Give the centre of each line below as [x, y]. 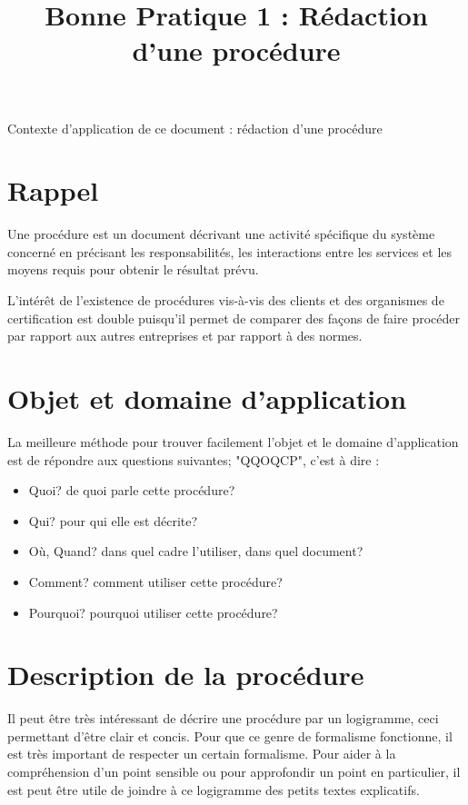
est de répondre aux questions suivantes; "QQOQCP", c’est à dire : [194, 459]
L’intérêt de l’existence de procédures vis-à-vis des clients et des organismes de [226, 300]
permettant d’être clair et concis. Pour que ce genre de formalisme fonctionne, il [230, 735]
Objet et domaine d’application [207, 398]
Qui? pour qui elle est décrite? [113, 520]
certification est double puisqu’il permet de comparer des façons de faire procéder [234, 318]
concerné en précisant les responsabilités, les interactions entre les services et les [230, 251]
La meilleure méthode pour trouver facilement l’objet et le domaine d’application [233, 441]
